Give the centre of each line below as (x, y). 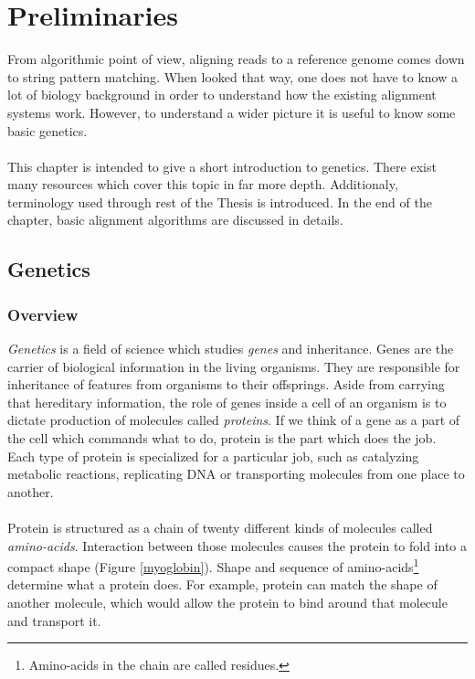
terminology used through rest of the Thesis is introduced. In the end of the (220, 202)
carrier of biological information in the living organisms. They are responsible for (234, 366)
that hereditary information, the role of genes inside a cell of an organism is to (227, 402)
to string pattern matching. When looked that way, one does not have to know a (232, 76)
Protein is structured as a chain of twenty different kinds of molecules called (220, 527)
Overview (43, 314)
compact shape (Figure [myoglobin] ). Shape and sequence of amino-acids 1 (213, 565)
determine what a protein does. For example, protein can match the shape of (222, 584)
